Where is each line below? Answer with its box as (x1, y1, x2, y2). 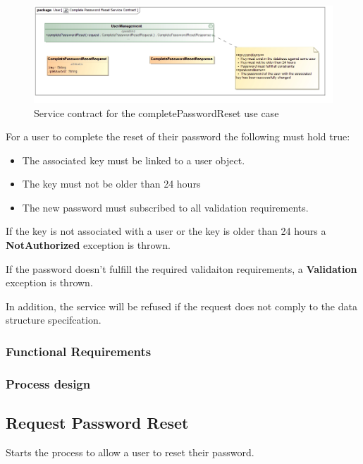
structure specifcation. (6, 312, 101, 327)
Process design (6, 374, 91, 392)
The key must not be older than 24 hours (22, 176, 201, 191)
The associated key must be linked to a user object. (22, 152, 245, 167)
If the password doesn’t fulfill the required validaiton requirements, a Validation (6, 261, 357, 276)
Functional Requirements (6, 342, 152, 360)
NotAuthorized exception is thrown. (6, 238, 171, 252)
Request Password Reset (6, 412, 189, 434)
